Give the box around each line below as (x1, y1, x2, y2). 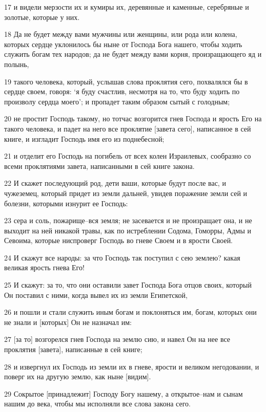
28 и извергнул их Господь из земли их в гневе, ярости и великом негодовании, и (4, 361, 259, 372)
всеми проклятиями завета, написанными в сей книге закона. (4, 160, 195, 171)
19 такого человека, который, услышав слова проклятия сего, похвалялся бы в (4, 76, 248, 86)
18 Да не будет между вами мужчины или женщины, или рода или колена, (4, 29, 237, 39)
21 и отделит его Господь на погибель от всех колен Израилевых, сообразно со (4, 150, 251, 161)
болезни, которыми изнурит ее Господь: (4, 198, 128, 208)
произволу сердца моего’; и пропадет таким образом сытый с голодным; (4, 96, 230, 106)
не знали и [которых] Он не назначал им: (4, 316, 132, 327)
